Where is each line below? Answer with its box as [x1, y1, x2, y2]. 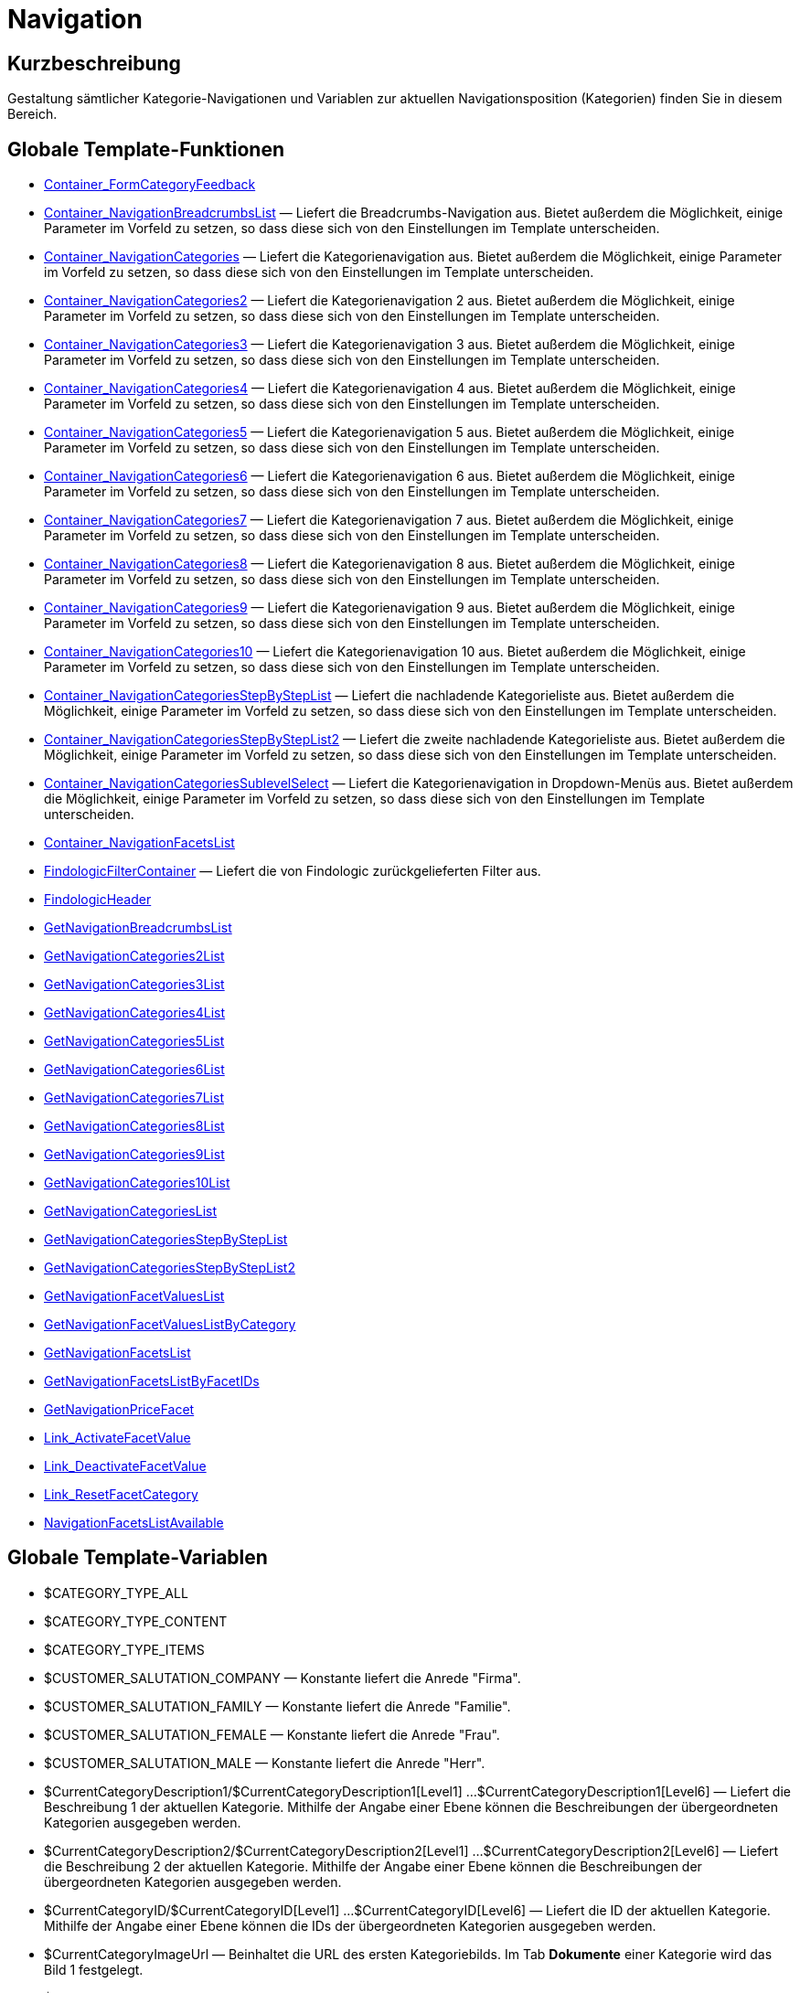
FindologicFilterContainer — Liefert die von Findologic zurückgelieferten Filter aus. [44, 863, 541, 879]
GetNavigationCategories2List [44, 948, 225, 965]
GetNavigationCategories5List [44, 1033, 225, 1050]
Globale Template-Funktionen [7, 137, 284, 161]
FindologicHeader [44, 891, 152, 908]
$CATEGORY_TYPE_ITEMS [44, 1641, 205, 1657]
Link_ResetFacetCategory [44, 1487, 198, 1503]
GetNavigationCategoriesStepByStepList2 [44, 1260, 295, 1276]
